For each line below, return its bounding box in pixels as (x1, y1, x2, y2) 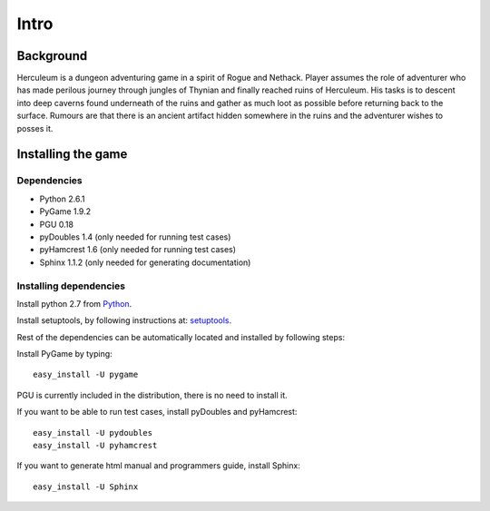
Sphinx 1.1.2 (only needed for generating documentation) (39, 257, 251, 268)
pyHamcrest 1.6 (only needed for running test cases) (39, 244, 236, 255)
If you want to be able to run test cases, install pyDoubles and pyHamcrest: (16, 407, 298, 418)
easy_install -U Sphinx (33, 481, 139, 492)
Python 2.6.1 (39, 193, 85, 204)
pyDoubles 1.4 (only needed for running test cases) (39, 231, 231, 242)
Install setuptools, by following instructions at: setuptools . (16, 315, 232, 326)
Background (16, 48, 88, 64)
